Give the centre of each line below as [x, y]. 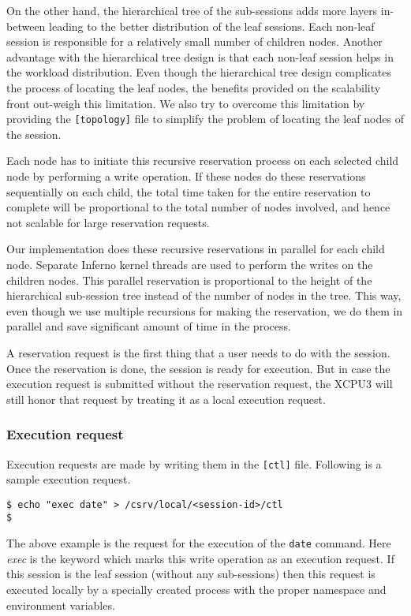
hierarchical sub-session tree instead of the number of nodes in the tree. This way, [204, 295]
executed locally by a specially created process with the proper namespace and [196, 589]
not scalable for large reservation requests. [108, 222]
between [26, 26]
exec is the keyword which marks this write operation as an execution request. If [200, 558]
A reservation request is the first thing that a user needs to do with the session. [198, 352]
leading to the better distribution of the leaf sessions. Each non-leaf [212, 26]
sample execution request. [69, 479]
